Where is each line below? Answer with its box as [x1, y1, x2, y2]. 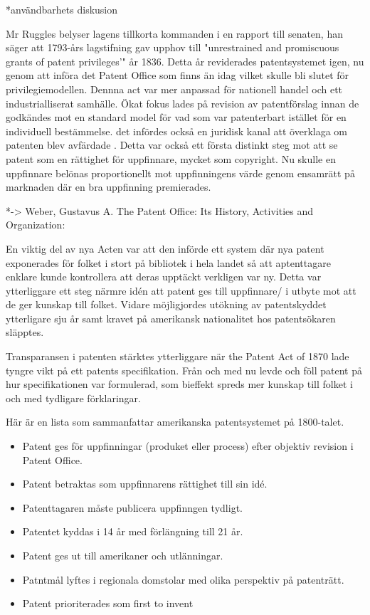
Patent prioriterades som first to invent [22, 596, 194, 611]
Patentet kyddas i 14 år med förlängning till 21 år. [22, 524, 243, 539]
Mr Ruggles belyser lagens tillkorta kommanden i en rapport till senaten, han [6, 26, 343, 41]
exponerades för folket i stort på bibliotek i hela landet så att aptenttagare [6, 255, 331, 270]
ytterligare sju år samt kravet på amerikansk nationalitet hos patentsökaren [6, 310, 336, 325]
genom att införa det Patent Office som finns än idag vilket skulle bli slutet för [6, 68, 349, 83]
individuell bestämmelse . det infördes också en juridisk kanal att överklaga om [6, 123, 348, 138]
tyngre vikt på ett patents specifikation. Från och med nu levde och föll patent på [6, 362, 362, 377]
